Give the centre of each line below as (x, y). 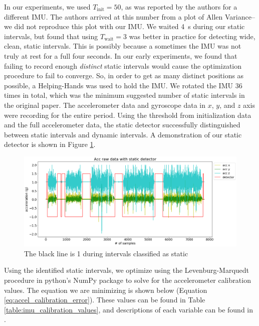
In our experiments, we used (47, 7)
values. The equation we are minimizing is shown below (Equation (106, 290)
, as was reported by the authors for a (179, 7)
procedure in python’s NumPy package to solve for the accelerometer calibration (127, 280)
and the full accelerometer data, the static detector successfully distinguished (122, 125)
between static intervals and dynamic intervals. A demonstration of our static (123, 134)
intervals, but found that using (51, 36)
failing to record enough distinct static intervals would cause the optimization (123, 65)
